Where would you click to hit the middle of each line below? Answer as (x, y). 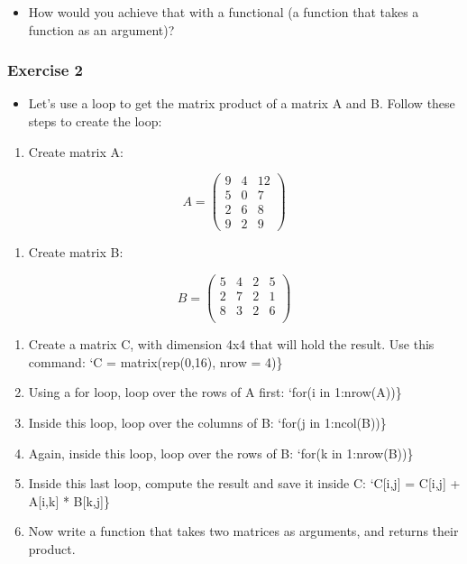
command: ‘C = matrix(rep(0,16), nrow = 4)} (156, 361)
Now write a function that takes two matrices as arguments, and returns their (243, 531)
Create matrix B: (76, 252)
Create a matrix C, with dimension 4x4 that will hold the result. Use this (231, 344)
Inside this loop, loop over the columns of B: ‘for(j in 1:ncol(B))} (207, 422)
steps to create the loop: (95, 121)
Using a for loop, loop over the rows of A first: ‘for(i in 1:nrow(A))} (215, 392)
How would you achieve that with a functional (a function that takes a (224, 12)
